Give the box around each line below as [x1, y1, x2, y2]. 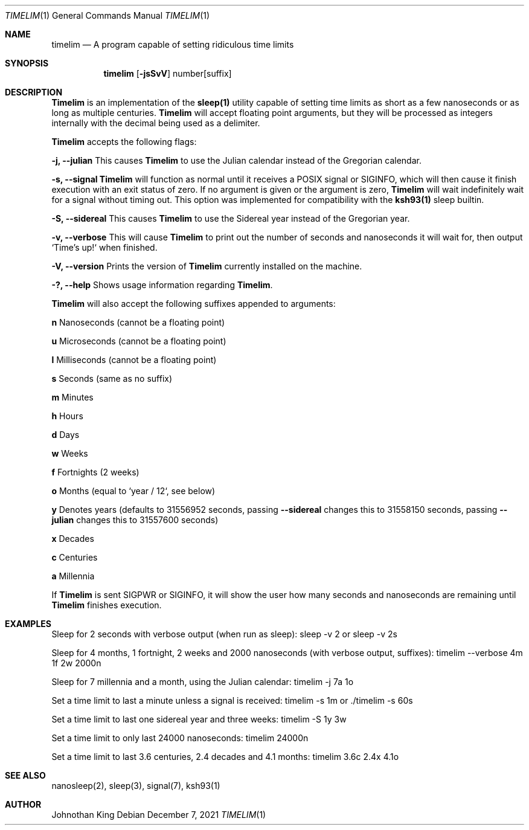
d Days [51, 429, 80, 440]
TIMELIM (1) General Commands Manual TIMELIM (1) [5, 10, 210, 21]
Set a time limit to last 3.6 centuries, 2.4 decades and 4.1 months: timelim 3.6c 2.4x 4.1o [51, 751, 399, 762]
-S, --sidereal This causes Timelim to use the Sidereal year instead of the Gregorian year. [51, 213, 410, 224]
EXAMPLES [5, 619, 51, 629]
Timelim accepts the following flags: [51, 137, 197, 147]
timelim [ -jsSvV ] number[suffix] [103, 68, 232, 79]
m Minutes [51, 392, 94, 402]
